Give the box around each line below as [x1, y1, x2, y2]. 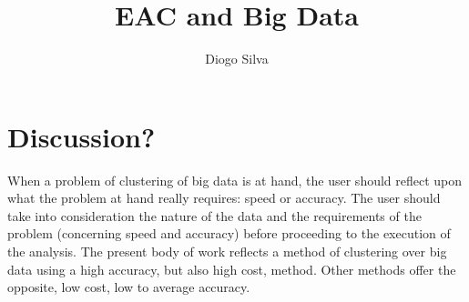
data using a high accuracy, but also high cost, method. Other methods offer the [7, 259, 456, 278]
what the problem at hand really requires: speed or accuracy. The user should [7, 188, 441, 207]
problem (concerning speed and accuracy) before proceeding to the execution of [7, 224, 451, 243]
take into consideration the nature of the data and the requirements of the [7, 206, 422, 225]
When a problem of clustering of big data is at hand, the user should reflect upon [7, 170, 463, 189]
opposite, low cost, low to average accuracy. [7, 277, 250, 297]
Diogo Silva [205, 49, 269, 68]
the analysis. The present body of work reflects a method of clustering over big [7, 242, 447, 261]
